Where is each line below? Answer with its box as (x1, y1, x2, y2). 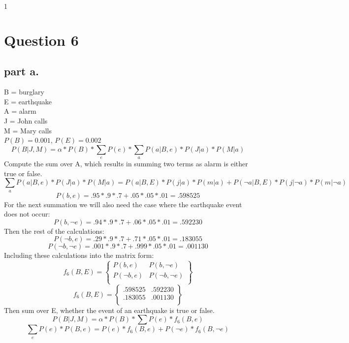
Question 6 (4, 30, 79, 50)
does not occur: (4, 209, 50, 219)
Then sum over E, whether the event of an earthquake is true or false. (4, 305, 215, 315)
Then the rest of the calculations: (4, 225, 104, 236)
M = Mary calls (4, 125, 52, 135)
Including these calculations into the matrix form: (4, 250, 154, 260)
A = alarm (4, 106, 36, 116)
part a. (4, 63, 39, 79)
